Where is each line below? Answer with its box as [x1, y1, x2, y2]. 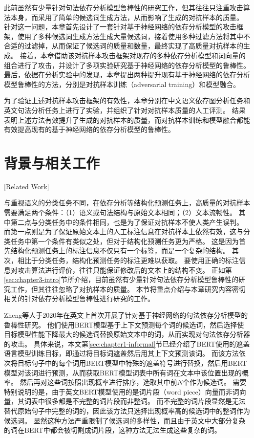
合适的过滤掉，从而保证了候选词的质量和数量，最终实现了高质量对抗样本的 [4, 41, 243, 51]
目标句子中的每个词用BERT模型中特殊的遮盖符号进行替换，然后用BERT [17, 357, 247, 368]
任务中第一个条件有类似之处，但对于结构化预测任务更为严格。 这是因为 [10, 236, 239, 246]
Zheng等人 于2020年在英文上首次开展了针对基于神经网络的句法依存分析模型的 [4, 309, 248, 320]
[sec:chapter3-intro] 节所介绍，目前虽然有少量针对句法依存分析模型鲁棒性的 [4, 274, 239, 285]
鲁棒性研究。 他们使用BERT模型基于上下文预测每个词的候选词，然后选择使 [4, 319, 244, 329]
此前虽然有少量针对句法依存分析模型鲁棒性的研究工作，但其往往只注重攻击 [4, 2, 243, 12]
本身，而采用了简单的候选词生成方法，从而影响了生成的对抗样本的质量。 [10, 12, 243, 22]
